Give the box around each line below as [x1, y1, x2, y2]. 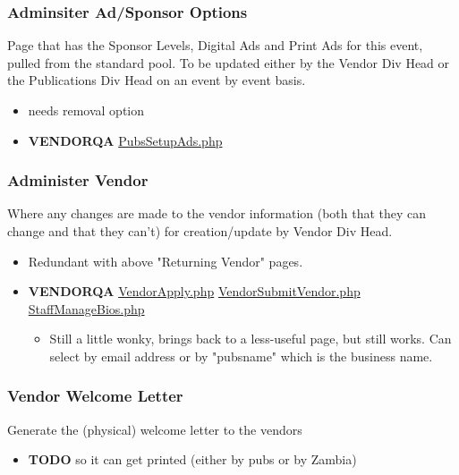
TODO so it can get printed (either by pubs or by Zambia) [28, 450, 357, 469]
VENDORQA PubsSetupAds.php [28, 131, 223, 149]
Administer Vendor [7, 169, 149, 191]
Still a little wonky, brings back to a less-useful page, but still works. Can [49, 329, 452, 348]
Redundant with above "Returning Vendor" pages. [28, 251, 303, 270]
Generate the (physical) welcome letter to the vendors [7, 420, 302, 438]
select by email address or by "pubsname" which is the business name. [49, 346, 433, 365]
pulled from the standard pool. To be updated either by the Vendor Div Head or [7, 53, 450, 72]
